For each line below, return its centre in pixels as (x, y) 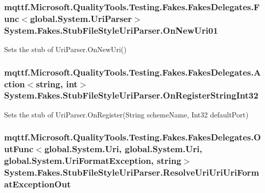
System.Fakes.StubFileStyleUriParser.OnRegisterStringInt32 (131, 95)
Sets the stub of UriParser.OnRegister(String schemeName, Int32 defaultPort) (126, 114)
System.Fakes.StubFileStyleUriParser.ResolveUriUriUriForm (132, 172)
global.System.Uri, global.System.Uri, (123, 149)
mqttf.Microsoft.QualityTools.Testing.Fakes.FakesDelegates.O (132, 137)
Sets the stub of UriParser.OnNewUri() (65, 49)
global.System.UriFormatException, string (93, 161)
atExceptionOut (38, 184)
